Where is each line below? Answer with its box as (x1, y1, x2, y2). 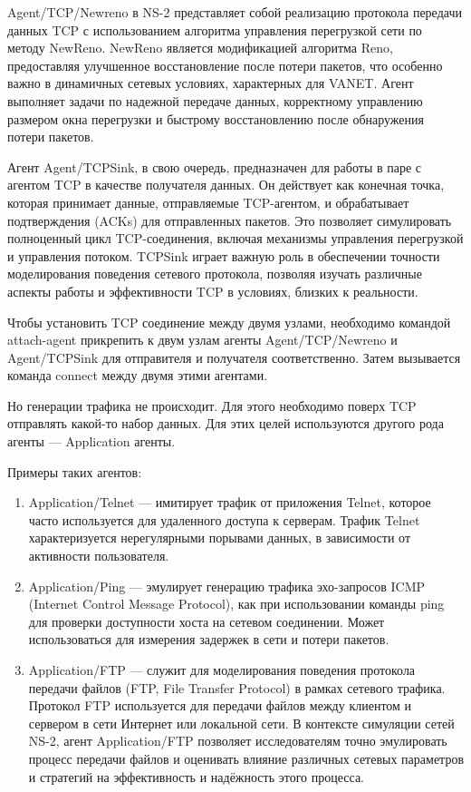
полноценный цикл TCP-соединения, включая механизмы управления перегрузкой (7, 229, 464, 248)
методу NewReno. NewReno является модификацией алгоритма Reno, (7, 38, 393, 57)
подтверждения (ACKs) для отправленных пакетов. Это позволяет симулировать (7, 210, 452, 230)
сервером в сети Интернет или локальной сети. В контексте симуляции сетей (28, 713, 455, 732)
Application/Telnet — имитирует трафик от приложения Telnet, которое (28, 493, 431, 512)
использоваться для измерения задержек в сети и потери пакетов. (28, 630, 389, 649)
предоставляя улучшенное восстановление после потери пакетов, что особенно (7, 55, 443, 74)
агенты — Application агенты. (7, 432, 176, 451)
